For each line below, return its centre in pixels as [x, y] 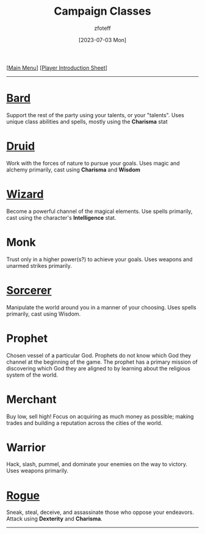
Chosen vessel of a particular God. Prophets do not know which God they [99, 355]
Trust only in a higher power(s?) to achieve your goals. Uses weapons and [100, 259]
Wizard [25, 194]
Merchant [31, 399]
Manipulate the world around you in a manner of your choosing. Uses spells [102, 307]
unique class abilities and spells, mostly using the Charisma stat [87, 121]
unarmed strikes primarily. [39, 265]
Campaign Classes [103, 11]
